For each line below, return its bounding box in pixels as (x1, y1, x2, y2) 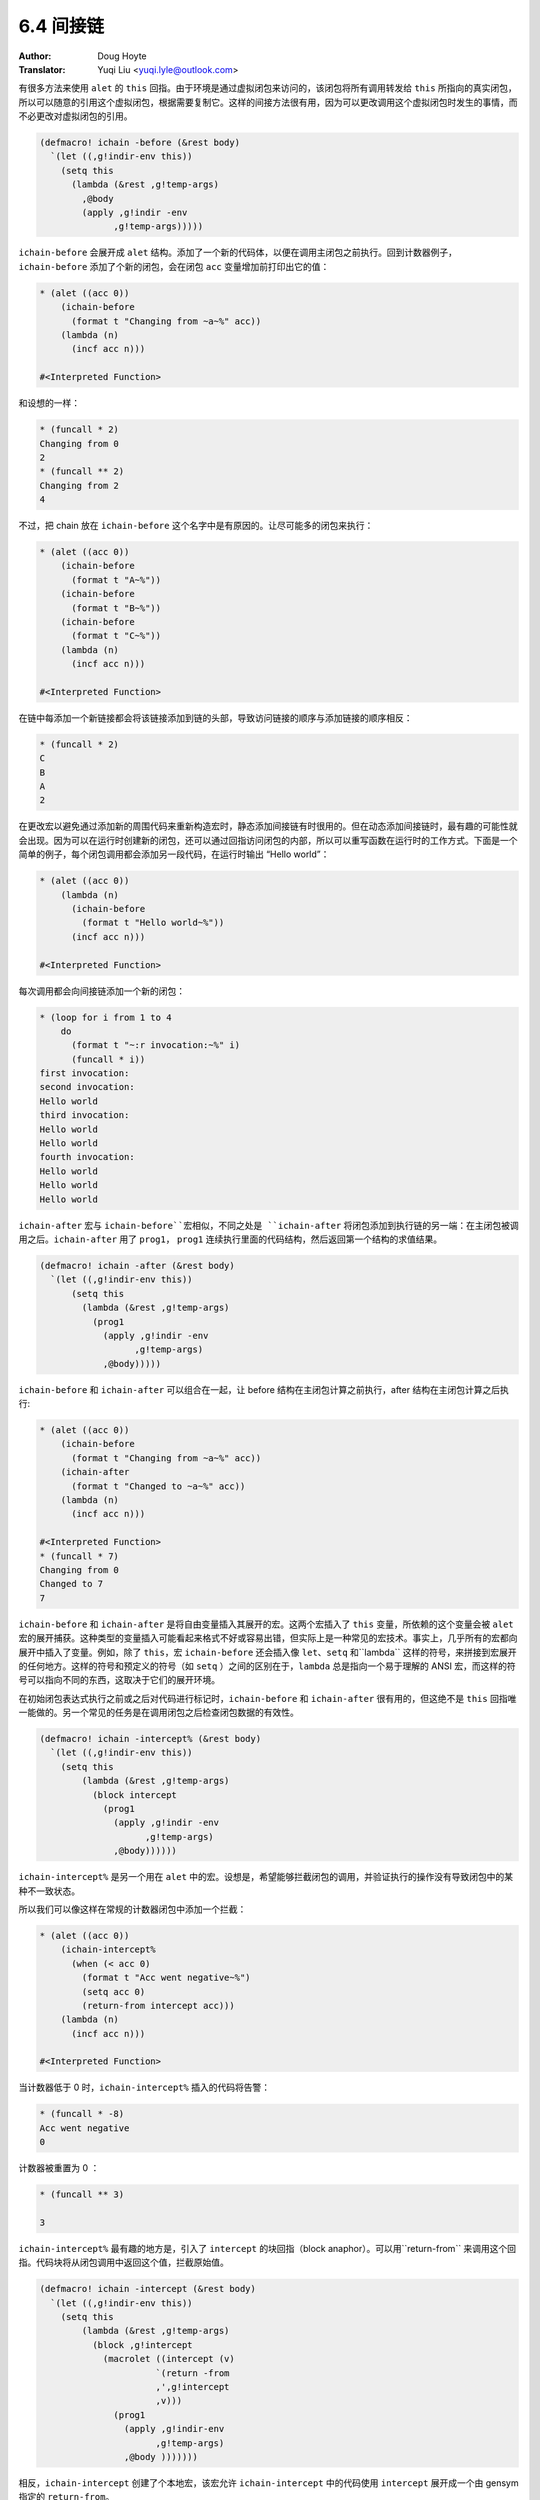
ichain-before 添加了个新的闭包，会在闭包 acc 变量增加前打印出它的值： (18, 260, 330, 272)
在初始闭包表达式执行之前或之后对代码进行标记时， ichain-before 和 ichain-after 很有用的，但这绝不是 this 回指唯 (18, 1692, 517, 1704)
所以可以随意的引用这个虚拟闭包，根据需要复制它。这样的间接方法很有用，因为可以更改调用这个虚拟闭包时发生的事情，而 (18, 96, 518, 108)
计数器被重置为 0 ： (18, 2162, 100, 2174)
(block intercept (91, 1789, 177, 1800)
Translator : (18, 63, 66, 75)
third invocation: (39, 1110, 130, 1121)
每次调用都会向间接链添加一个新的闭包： (18, 985, 185, 997)
